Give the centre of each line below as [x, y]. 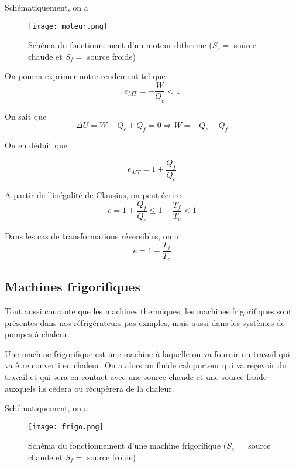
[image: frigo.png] [66, 427]
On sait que [26, 116]
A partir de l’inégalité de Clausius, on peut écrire [93, 194]
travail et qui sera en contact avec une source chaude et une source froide [136, 377]
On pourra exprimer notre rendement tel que [85, 76]
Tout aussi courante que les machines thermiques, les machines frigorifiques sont [148, 311]
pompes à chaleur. [37, 334]
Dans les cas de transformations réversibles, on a [92, 235]
